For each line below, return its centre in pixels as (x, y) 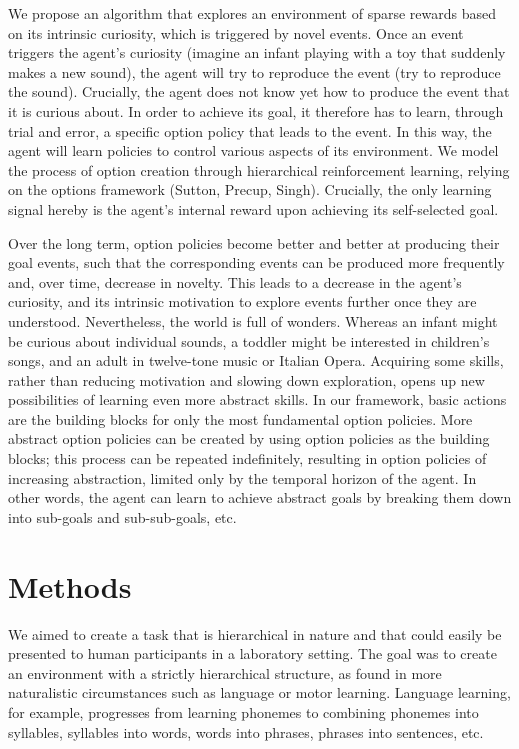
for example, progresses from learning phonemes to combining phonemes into (243, 711)
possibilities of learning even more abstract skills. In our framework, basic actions (257, 399)
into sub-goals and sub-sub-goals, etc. (122, 516)
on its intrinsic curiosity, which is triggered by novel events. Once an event (236, 32)
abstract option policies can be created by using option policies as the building (249, 438)
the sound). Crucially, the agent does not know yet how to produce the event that (259, 91)
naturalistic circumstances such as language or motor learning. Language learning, (259, 692)
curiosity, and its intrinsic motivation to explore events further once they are (242, 301)
